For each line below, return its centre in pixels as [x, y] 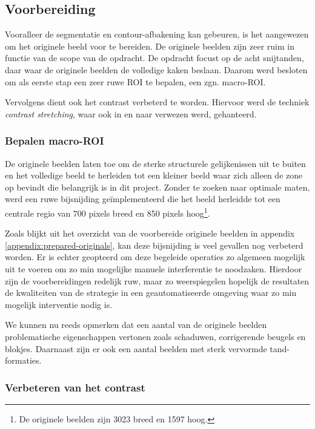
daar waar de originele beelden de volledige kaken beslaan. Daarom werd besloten [156, 69]
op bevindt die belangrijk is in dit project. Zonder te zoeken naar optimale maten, [157, 187]
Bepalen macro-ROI [55, 141]
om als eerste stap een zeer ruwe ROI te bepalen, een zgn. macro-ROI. [135, 81]
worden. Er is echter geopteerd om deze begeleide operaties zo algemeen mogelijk [155, 257]
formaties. [23, 360]
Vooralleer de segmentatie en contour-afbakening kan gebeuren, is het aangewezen [157, 34]
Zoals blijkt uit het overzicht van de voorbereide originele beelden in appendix [150, 233]
